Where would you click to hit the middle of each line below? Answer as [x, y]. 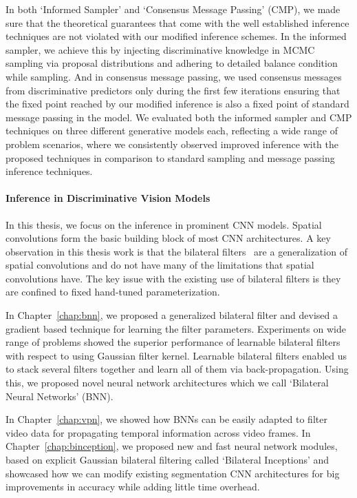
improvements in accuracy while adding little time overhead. [133, 487]
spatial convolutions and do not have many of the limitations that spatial [160, 265]
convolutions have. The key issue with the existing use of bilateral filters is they [173, 278]
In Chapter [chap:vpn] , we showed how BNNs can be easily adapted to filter [166, 419]
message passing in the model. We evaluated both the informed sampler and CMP [179, 117]
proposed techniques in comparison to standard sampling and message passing [170, 157]
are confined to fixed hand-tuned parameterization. [113, 292]
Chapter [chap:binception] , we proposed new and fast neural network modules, [172, 446]
